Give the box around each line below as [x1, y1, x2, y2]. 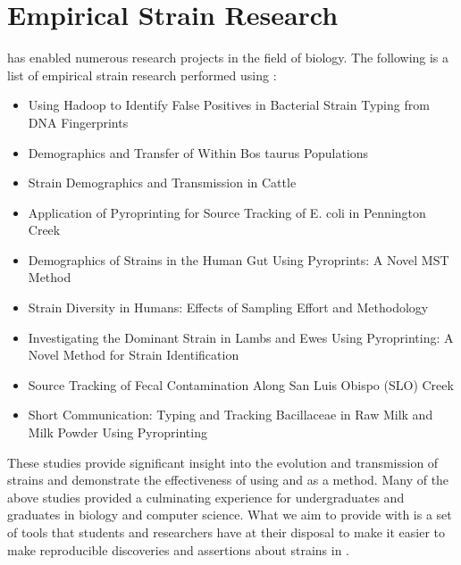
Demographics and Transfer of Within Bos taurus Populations [28, 143, 369, 162]
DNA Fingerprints [28, 112, 129, 131]
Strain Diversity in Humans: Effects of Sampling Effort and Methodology [28, 298, 429, 317]
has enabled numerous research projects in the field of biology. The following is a [7, 48, 449, 67]
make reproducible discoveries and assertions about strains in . [7, 540, 350, 559]
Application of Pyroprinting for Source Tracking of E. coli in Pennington [28, 203, 426, 221]
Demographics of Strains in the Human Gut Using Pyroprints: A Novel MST [28, 250, 449, 269]
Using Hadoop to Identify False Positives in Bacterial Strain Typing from [28, 96, 430, 114]
